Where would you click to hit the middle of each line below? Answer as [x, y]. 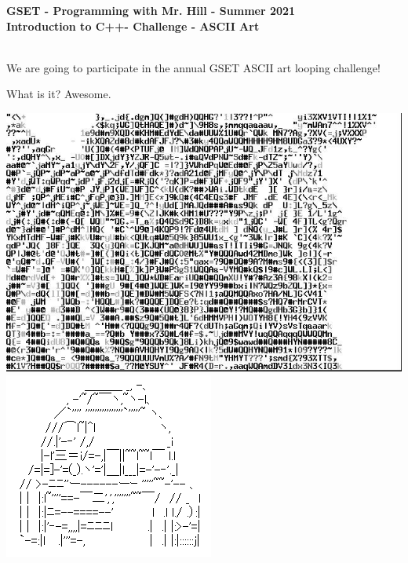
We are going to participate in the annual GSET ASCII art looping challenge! [193, 67]
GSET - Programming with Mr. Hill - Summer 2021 [151, 10]
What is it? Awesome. [59, 94]
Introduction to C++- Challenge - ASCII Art [133, 26]
